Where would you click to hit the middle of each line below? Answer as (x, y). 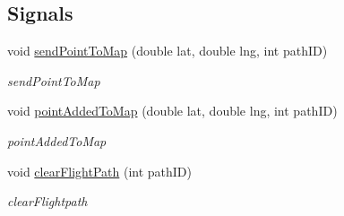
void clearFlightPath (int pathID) (100, 171)
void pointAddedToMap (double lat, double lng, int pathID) (172, 111)
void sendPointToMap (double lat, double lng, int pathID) (168, 51)
